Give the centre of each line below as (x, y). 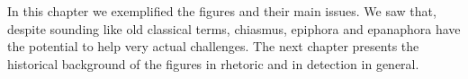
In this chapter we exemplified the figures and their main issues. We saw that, (222, 11)
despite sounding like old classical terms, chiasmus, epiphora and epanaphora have (234, 28)
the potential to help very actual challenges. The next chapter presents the (213, 46)
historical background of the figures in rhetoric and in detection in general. (213, 63)
